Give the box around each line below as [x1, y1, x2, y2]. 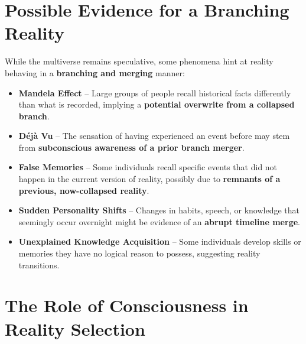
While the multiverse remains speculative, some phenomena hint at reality [5, 55, 274, 67]
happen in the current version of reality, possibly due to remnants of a [18, 173, 281, 185]
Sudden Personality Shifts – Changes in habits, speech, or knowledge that [18, 204, 300, 216]
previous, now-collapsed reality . [18, 184, 149, 196]
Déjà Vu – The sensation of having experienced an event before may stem [18, 129, 290, 142]
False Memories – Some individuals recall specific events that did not [18, 161, 278, 173]
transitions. [18, 258, 60, 271]
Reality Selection [5, 316, 145, 340]
